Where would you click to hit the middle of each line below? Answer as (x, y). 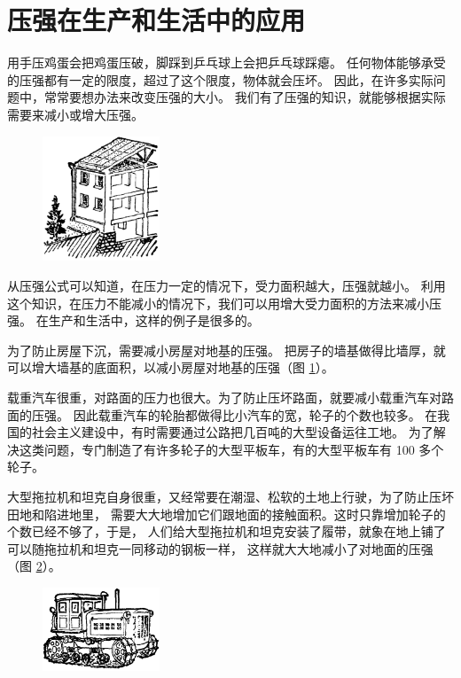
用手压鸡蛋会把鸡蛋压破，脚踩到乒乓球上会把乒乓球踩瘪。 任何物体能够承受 (227, 62)
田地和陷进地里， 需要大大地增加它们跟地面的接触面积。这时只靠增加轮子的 (227, 514)
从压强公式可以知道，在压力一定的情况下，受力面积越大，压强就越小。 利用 (227, 286)
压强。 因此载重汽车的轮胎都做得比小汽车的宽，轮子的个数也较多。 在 (234, 414)
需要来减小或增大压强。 (75, 114)
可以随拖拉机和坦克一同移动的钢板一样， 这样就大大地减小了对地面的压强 (220, 548)
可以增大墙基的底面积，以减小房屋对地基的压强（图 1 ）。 (171, 367)
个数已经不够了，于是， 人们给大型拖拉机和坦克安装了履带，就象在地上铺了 (227, 531)
